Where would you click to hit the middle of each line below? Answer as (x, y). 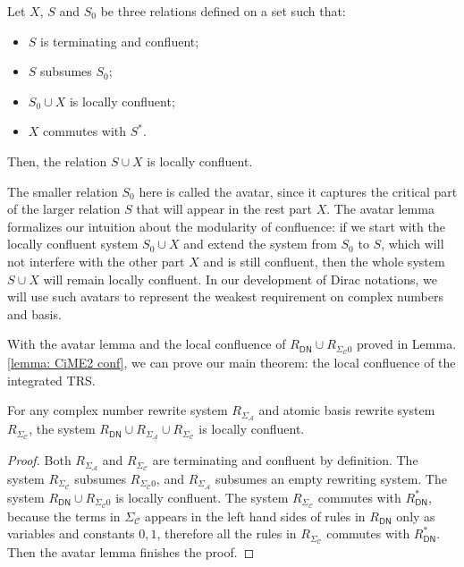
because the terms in (64, 516)
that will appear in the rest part (224, 209)
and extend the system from (260, 244)
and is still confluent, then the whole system (324, 261)
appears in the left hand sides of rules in (255, 516)
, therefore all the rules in (227, 533)
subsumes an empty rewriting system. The (331, 478)
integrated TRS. (51, 380)
